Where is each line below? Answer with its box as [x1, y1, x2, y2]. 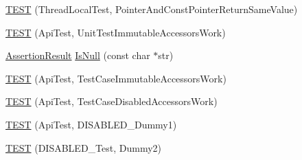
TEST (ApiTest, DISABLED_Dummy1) [5, 117, 177, 131]
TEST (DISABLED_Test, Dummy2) [5, 140, 162, 155]
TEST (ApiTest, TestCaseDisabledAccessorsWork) [5, 94, 218, 108]
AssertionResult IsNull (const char [5, 48, 150, 62]
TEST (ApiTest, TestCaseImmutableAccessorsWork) [5, 71, 226, 85]
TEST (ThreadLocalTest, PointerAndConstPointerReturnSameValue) [5, 2, 298, 16]
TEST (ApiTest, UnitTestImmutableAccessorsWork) [5, 25, 226, 39]
